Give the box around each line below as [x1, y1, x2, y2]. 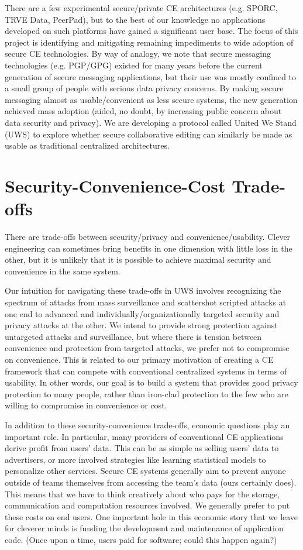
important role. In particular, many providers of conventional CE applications [5, 430, 284, 442]
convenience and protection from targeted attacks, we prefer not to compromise [5, 342, 290, 354]
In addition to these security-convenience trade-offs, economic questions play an [5, 418, 290, 431]
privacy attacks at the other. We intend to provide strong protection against [5, 319, 278, 331]
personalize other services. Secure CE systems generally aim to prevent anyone [5, 465, 286, 477]
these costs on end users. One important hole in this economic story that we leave [5, 510, 298, 522]
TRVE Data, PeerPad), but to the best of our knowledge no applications [5, 13, 266, 25]
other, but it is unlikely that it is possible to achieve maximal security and [5, 253, 271, 266]
